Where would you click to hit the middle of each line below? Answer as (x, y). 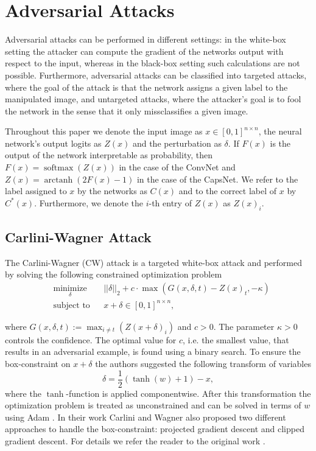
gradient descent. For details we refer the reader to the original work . (135, 441)
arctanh (58, 180)
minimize (70, 289)
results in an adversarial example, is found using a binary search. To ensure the (153, 351)
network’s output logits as (53, 143)
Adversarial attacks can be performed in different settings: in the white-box (146, 39)
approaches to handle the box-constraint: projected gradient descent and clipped (155, 429)
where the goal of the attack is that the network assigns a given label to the (146, 87)
